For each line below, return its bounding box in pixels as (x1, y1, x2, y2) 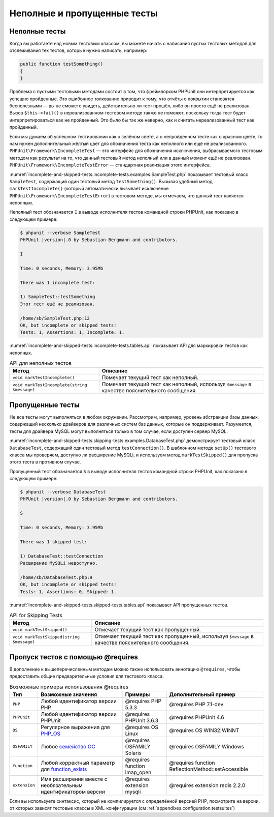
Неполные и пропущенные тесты (9, 8, 158, 19)
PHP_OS (41, 730, 61, 737)
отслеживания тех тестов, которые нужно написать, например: (9, 47, 147, 53)
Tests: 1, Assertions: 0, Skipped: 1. (20, 589, 117, 595)
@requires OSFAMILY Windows (169, 743, 245, 750)
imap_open (125, 769, 152, 776)
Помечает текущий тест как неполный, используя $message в (101, 381, 251, 388)
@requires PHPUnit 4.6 (169, 714, 224, 721)
